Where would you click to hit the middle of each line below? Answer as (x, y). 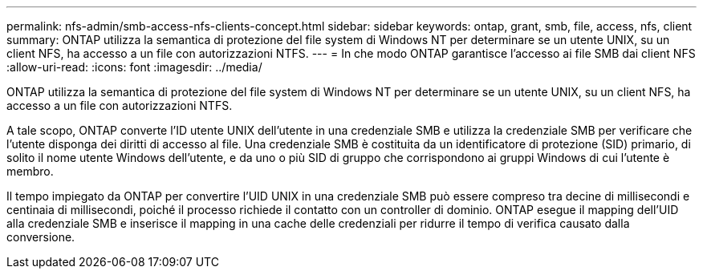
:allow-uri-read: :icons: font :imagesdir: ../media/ (134, 67)
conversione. (41, 237)
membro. (30, 171)
